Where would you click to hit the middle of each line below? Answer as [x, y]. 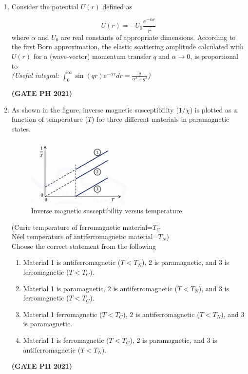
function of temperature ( [49, 119]
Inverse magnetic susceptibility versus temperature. [107, 211]
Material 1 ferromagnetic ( [63, 314]
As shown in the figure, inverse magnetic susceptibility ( [95, 109]
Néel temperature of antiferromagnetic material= [85, 236]
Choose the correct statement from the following [84, 246]
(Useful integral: [35, 75]
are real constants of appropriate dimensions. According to [148, 37]
